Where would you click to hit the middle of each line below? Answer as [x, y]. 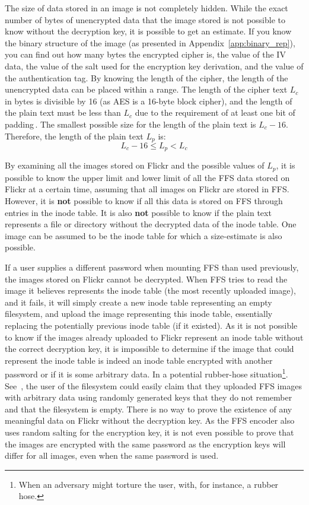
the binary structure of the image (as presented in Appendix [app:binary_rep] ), [150, 42]
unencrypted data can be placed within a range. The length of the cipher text [146, 89]
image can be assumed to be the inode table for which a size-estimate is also [144, 235]
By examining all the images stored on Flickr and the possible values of [135, 165]
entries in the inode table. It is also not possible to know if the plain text [138, 212]
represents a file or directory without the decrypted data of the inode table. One [151, 224]
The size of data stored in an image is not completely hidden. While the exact [146, 8]
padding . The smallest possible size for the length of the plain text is [130, 124]
